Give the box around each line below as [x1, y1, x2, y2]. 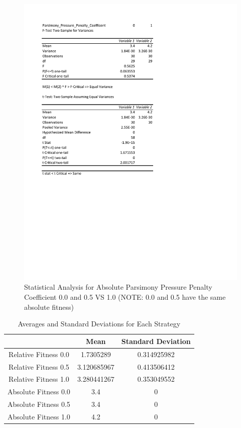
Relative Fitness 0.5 [9, 361, 69, 372]
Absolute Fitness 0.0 [8, 386, 70, 397]
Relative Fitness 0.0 [9, 349, 69, 359]
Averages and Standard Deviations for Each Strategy [18, 318, 181, 329]
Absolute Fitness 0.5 [8, 399, 70, 409]
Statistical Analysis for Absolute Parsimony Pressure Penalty [24, 282, 212, 292]
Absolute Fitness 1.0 [8, 411, 70, 421]
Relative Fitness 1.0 [9, 374, 69, 384]
